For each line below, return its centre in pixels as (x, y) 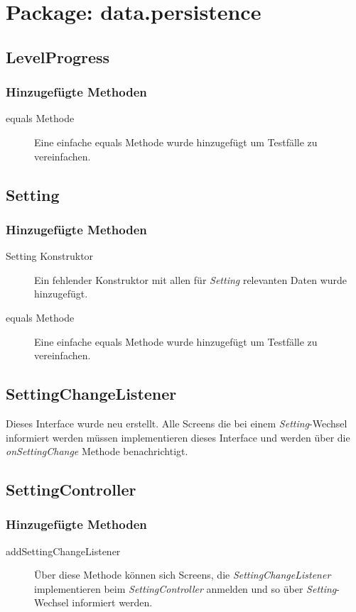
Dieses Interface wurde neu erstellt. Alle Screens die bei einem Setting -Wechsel (177, 423)
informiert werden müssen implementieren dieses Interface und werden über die (178, 437)
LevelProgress (58, 56)
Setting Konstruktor (50, 256)
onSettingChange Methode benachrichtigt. (97, 451)
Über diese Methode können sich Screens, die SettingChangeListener (183, 575)
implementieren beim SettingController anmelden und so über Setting (185, 588)
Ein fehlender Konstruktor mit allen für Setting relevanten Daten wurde (191, 279)
